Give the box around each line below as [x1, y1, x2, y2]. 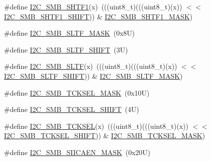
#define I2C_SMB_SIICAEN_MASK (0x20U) [4, 147, 151, 157]
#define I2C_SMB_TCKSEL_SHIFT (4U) [4, 104, 139, 114]
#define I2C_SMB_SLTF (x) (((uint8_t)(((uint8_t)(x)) [4, 61, 177, 71]
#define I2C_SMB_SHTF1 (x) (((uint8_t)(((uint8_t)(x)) [4, 1, 182, 11]
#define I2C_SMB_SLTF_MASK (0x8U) [4, 28, 135, 38]
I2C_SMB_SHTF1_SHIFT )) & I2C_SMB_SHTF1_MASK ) [4, 11, 193, 21]
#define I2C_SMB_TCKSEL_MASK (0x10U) [4, 87, 150, 98]
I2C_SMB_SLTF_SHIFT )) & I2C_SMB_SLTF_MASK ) [4, 70, 183, 81]
